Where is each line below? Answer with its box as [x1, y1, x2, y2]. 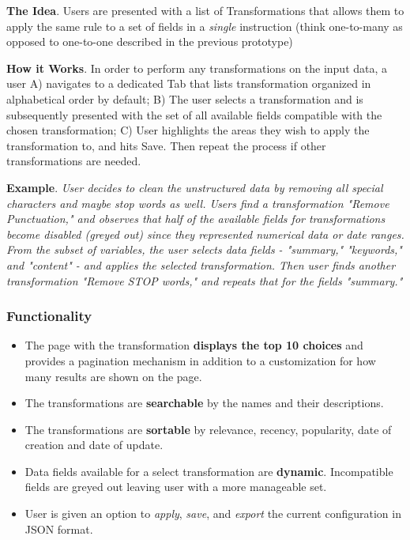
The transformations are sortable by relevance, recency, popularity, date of [24, 421, 392, 437]
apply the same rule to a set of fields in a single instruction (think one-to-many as [6, 17, 403, 34]
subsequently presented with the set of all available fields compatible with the [6, 106, 382, 123]
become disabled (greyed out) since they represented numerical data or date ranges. [6, 225, 404, 242]
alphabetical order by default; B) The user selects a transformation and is [6, 90, 363, 107]
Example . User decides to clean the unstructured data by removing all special [6, 179, 383, 195]
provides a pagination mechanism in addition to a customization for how [24, 352, 376, 368]
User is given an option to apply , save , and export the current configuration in [24, 505, 401, 522]
